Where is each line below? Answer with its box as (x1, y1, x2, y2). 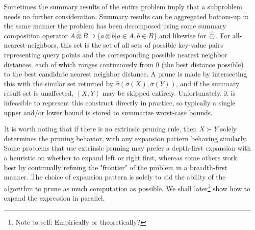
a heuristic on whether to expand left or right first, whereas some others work (4, 152, 237, 162)
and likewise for (159, 30, 206, 40)
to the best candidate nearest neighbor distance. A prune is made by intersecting (4, 69, 247, 79)
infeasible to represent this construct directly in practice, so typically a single (4, 97, 235, 107)
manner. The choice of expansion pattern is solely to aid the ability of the (4, 172, 226, 182)
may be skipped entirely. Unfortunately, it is (102, 88, 236, 98)
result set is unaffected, (4, 88, 74, 98)
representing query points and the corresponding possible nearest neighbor (4, 49, 228, 59)
